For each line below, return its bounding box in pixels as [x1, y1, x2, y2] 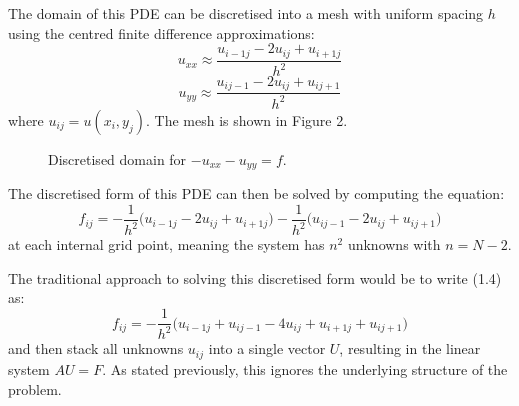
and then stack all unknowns [8, 338, 184, 359]
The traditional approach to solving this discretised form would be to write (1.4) [8, 267, 502, 288]
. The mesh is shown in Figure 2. [145, 109, 348, 130]
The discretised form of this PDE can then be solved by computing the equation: [8, 183, 505, 204]
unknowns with [347, 234, 441, 255]
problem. [8, 378, 62, 399]
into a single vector [208, 338, 326, 359]
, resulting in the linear [339, 338, 481, 359]
